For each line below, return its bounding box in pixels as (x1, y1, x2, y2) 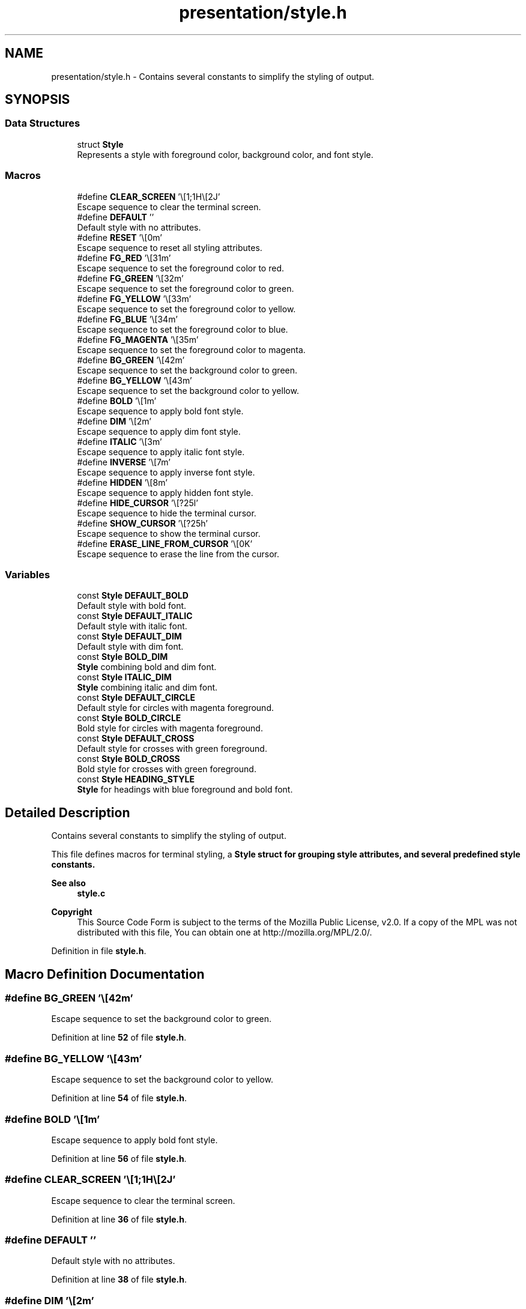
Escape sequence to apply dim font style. (77, 426, 241, 437)
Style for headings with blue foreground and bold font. (77, 784, 293, 795)
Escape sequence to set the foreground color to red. (77, 262, 285, 273)
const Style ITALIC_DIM (77, 672, 172, 683)
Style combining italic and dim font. (77, 682, 218, 693)
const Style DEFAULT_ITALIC (77, 611, 193, 621)
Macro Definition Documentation (5, 966, 205, 982)
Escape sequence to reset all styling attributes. (77, 242, 262, 253)
